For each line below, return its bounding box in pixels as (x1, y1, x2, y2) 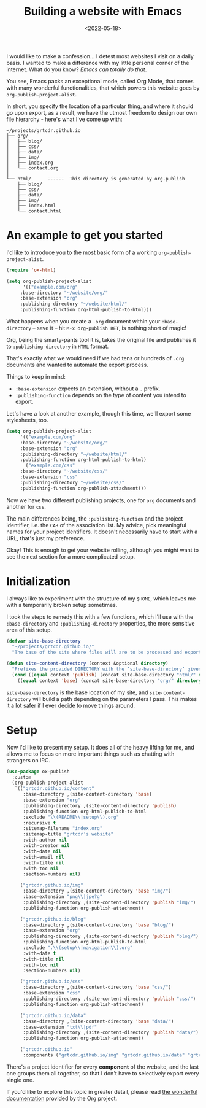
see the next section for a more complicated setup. (6, 552, 135, 560)
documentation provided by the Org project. (6, 1094, 118, 1102)
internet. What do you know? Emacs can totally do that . (6, 66, 147, 73)
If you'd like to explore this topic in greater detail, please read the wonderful (6, 1088, 198, 1095)
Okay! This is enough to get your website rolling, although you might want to (6, 546, 199, 554)
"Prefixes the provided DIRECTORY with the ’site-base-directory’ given (12, 666, 202, 673)
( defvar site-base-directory (6, 638, 81, 644)
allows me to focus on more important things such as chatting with (6, 750, 175, 757)
